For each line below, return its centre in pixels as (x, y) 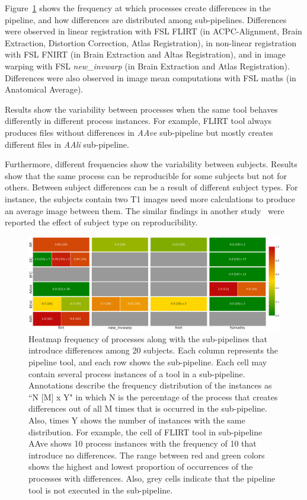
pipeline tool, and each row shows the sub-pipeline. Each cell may (148, 362)
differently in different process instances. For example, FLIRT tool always (138, 121)
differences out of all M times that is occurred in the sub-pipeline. (148, 408)
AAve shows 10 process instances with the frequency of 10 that (143, 443)
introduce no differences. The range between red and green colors (147, 455)
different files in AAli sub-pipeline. (67, 144)
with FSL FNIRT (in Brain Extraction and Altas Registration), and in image (145, 54)
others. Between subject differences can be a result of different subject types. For (151, 187)
